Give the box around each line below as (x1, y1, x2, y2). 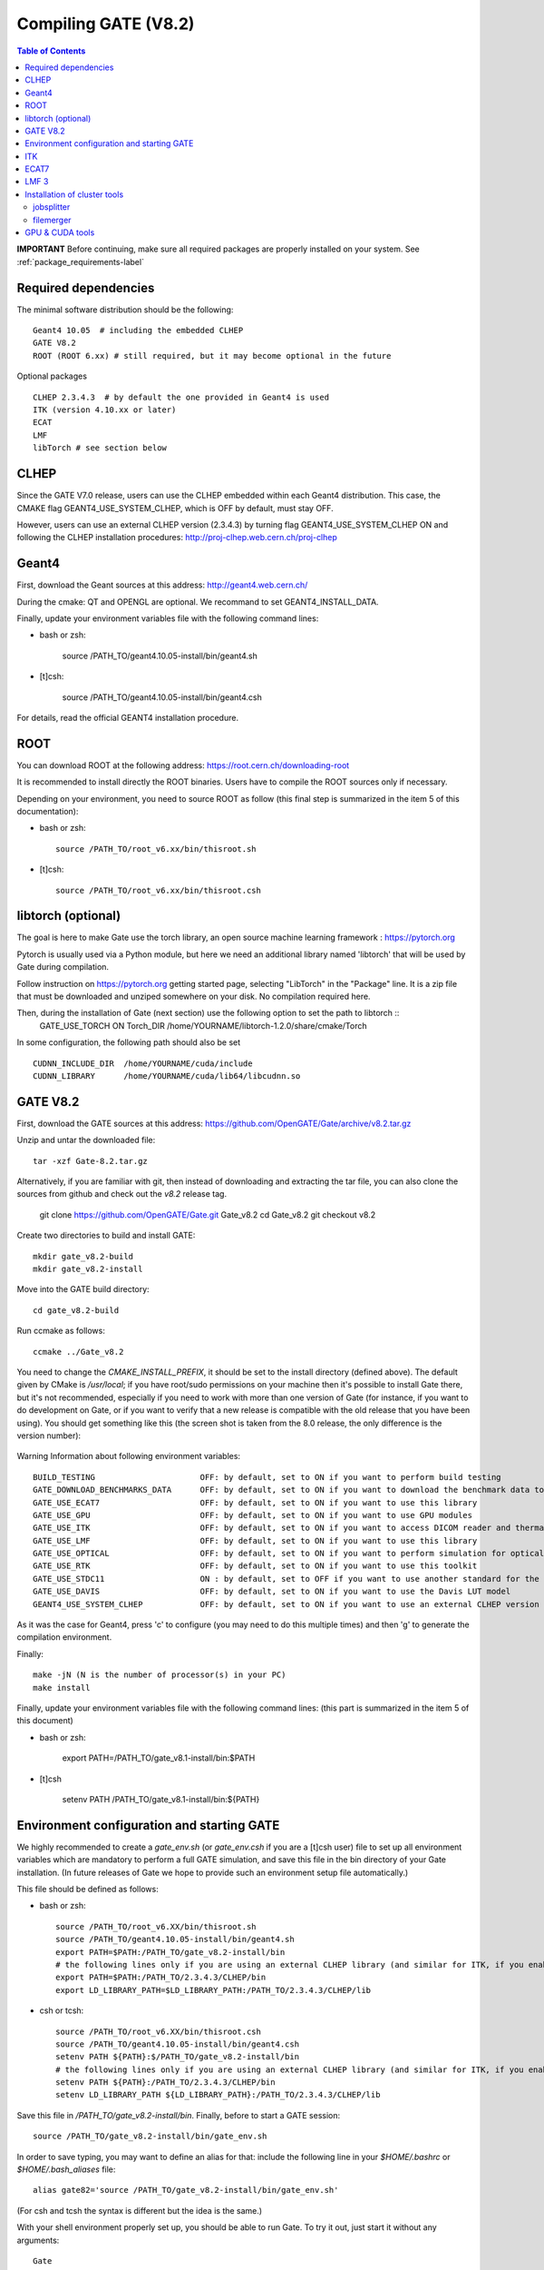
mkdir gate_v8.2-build (33, 1251, 134, 1261)
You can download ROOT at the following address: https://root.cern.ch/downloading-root (16, 759, 350, 771)
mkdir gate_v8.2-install (33, 1264, 143, 1275)
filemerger (33, 214, 72, 225)
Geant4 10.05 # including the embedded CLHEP (33, 325, 244, 336)
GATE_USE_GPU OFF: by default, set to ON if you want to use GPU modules (33, 1510, 473, 1520)
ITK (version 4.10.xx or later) (33, 405, 177, 415)
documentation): (16, 806, 79, 817)
